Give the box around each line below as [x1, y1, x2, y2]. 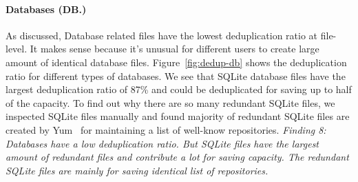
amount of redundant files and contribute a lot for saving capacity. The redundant [6, 150, 349, 164]
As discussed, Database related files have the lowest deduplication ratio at [6, 28, 318, 42]
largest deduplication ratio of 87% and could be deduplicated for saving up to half [6, 82, 352, 97]
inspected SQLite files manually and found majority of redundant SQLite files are [6, 109, 350, 123]
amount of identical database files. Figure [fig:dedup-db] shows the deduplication [6, 54, 347, 69]
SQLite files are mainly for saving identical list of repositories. [6, 163, 268, 177]
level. [6, 41, 28, 56]
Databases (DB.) [6, 1, 87, 16]
